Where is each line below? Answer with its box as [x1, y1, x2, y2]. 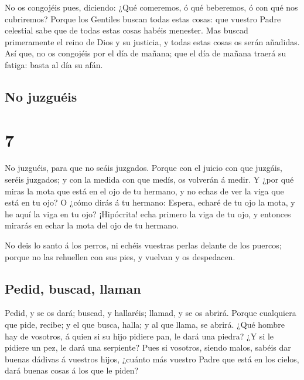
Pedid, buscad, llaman [5, 279, 141, 297]
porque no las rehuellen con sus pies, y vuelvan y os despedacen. [5, 250, 235, 263]
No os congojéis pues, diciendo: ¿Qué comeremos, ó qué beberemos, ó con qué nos [5, 1, 298, 13]
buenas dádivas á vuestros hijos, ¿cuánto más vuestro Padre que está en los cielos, [5, 352, 299, 365]
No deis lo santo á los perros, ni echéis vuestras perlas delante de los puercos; [5, 239, 282, 251]
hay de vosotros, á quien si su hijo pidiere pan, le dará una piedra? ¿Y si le [5, 329, 274, 342]
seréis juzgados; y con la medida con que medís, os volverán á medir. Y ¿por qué [5, 173, 294, 186]
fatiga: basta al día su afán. [5, 58, 103, 70]
